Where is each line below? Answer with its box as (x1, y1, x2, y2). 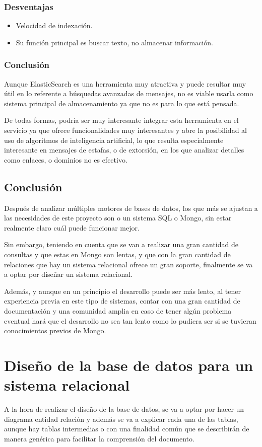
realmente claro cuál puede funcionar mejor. (4, 222, 140, 233)
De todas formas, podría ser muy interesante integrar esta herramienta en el (4, 115, 239, 125)
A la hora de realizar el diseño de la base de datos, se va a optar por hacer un (4, 404, 244, 414)
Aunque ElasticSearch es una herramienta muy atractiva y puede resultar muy (4, 78, 246, 89)
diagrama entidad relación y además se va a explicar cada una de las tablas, (4, 413, 238, 424)
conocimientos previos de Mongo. (4, 325, 106, 336)
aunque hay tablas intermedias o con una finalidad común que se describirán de (4, 423, 249, 434)
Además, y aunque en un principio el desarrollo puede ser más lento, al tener (4, 285, 241, 296)
